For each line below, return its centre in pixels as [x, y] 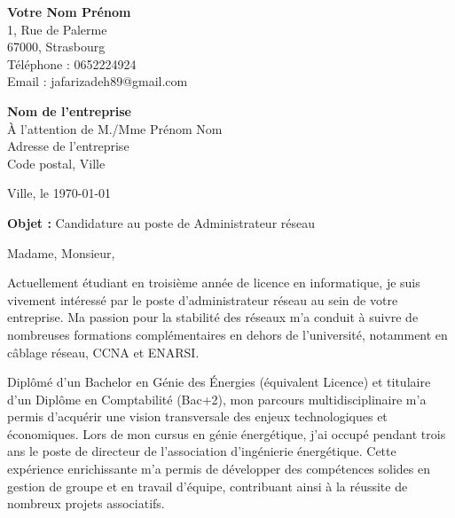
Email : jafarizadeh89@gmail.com [98, 81]
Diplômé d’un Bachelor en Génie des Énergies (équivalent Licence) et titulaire [219, 382]
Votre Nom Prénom [69, 12]
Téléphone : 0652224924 [72, 63]
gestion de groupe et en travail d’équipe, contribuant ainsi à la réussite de [208, 486]
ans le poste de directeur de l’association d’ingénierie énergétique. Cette [202, 451]
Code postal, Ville [56, 163]
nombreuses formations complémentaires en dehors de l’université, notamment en [227, 334]
